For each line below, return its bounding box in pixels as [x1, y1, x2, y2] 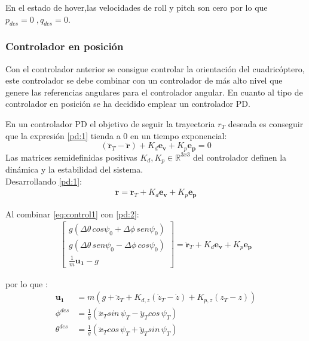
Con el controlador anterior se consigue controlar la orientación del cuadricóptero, [5, 62, 305, 75]
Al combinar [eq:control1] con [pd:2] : [5, 207, 139, 220]
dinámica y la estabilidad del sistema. [5, 163, 143, 176]
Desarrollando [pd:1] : [5, 174, 82, 187]
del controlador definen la [192, 150, 287, 163]
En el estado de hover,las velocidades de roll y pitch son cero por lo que [5, 1, 268, 13]
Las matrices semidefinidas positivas [5, 150, 137, 163]
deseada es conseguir [228, 117, 304, 130]
